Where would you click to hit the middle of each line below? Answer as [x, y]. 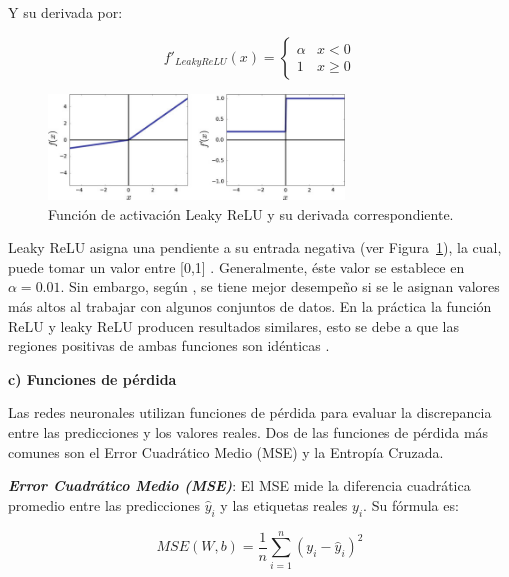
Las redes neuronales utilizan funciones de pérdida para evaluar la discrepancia [250, 412]
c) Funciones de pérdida [92, 378]
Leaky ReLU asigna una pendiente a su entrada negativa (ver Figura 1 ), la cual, [255, 247]
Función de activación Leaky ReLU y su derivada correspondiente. [251, 213]
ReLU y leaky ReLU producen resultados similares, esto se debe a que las [233, 325]
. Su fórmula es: [411, 504]
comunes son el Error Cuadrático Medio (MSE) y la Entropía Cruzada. [226, 451]
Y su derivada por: [65, 12]
